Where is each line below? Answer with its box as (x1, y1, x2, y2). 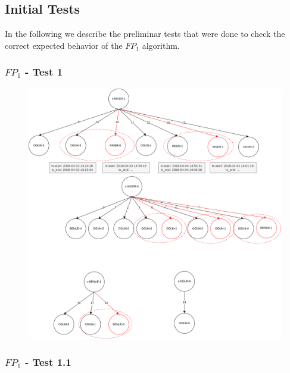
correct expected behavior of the (5, 39, 123, 51)
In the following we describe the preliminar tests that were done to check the (5, 27, 285, 40)
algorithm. (142, 39, 180, 51)
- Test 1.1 (24, 354, 71, 369)
